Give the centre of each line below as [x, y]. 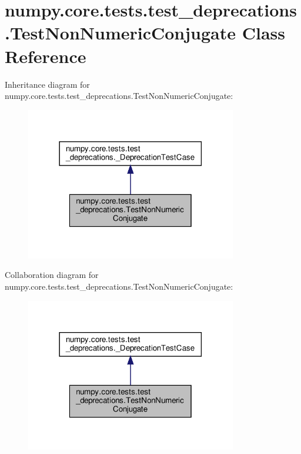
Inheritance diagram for [47, 84]
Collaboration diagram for [52, 275]
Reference [46, 56]
